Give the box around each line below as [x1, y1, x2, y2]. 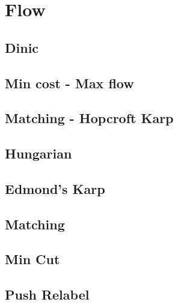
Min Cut [5, 250, 60, 268]
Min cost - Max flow [5, 73, 134, 92]
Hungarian [5, 144, 72, 163]
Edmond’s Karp [5, 179, 105, 198]
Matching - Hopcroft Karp [5, 109, 174, 127]
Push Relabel [5, 285, 90, 304]
